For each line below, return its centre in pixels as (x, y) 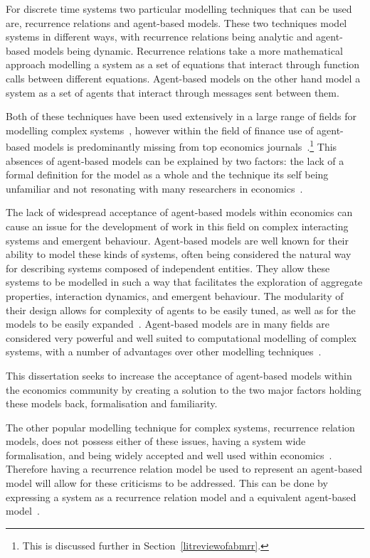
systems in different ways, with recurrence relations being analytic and (159, 37)
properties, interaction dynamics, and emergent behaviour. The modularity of (175, 295)
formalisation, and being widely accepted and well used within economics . (169, 455)
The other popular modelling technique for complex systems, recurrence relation (180, 427)
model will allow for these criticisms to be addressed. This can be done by (167, 483)
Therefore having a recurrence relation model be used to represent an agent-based (184, 469)
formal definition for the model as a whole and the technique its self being (167, 175)
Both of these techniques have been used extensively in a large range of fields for (181, 116)
